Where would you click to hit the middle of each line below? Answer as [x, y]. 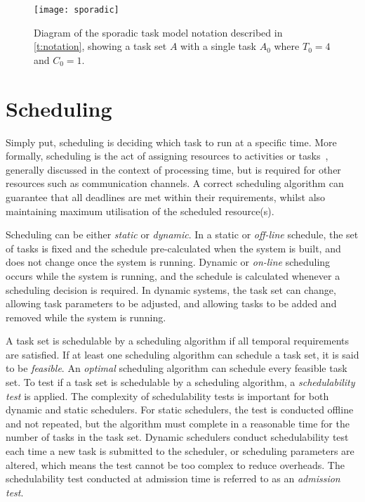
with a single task [218, 46]
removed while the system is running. [86, 317]
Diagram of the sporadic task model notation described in [158, 32]
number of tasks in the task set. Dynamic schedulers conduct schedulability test [177, 437]
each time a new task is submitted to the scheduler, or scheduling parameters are [180, 451]
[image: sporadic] [77, 10]
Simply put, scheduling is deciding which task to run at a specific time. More [171, 142]
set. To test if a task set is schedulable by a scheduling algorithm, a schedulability [180, 382]
